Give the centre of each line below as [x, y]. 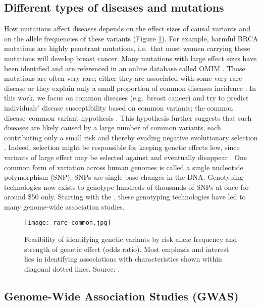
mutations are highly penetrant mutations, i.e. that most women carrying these [127, 48]
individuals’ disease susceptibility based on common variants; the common [119, 107]
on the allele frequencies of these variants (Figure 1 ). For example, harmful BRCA [131, 38]
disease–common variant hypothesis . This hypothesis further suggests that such [128, 117]
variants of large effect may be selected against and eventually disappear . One [126, 157]
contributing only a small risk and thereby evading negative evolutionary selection [131, 137]
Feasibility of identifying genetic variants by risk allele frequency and [131, 239]
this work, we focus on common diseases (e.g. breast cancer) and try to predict [126, 98]
